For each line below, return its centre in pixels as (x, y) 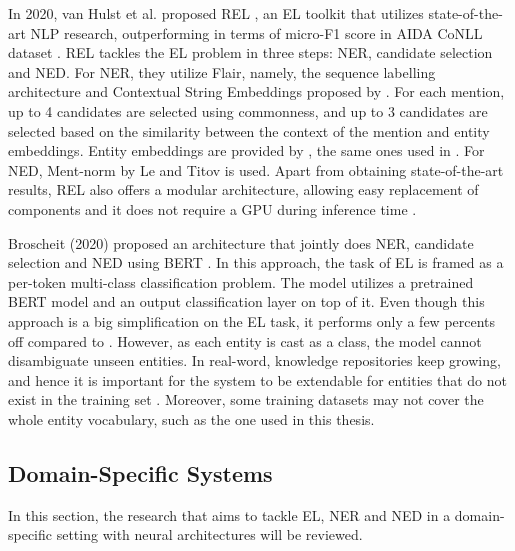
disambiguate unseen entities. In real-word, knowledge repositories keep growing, (254, 360)
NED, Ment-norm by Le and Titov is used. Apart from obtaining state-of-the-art (256, 169)
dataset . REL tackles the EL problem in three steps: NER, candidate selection (250, 52)
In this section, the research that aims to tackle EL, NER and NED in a (229, 514)
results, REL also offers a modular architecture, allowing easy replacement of (243, 189)
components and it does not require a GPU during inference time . (212, 208)
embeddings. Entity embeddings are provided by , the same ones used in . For (246, 150)
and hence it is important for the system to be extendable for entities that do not (257, 379)
